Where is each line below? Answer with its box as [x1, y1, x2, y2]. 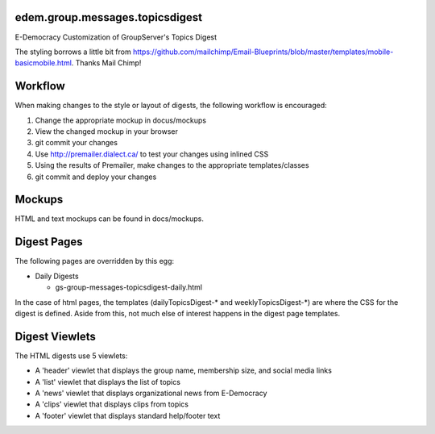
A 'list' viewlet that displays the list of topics [35, 377, 181, 386]
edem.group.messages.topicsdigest [14, 10, 203, 24]
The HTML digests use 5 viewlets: [14, 351, 128, 361]
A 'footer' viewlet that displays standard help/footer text [35, 411, 221, 420]
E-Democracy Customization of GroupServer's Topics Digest [14, 32, 217, 42]
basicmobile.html [14, 58, 72, 68]
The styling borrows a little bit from [14, 47, 132, 56]
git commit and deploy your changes [35, 172, 157, 182]
